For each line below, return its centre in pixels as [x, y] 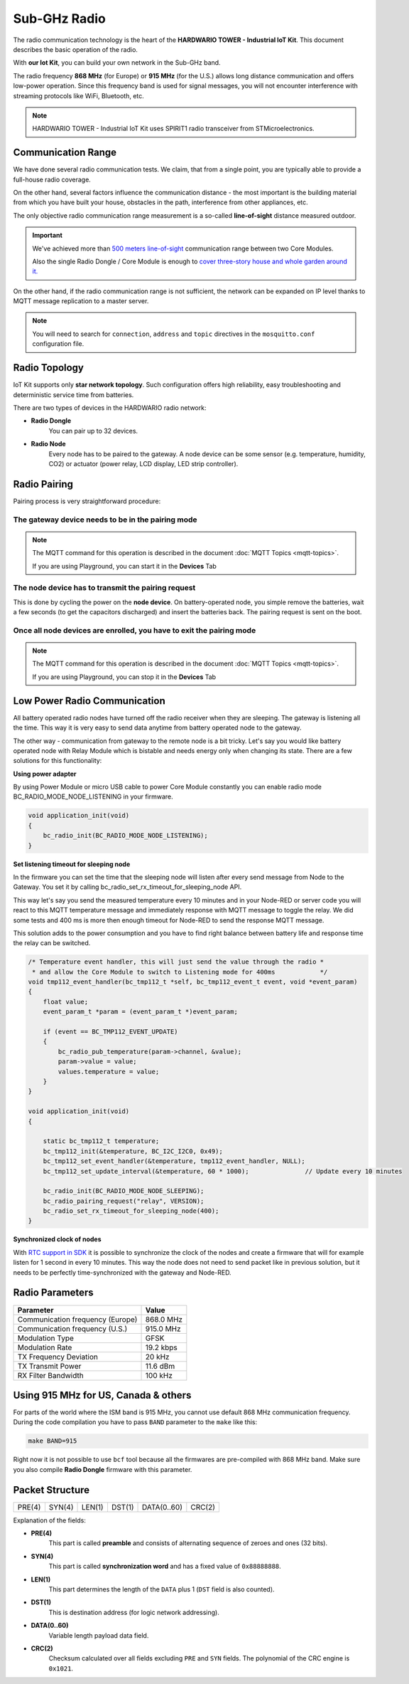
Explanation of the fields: [50, 1520]
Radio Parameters [53, 1293]
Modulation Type [45, 1338]
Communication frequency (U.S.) [72, 1329]
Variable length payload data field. [99, 1635]
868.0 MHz [164, 1319]
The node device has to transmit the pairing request [104, 588]
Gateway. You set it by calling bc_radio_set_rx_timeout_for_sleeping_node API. [127, 887]
